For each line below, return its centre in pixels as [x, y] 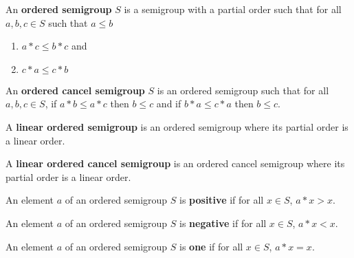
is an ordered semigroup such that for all [243, 90]
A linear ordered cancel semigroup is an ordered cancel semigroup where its [175, 163]
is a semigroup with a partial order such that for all [233, 9]
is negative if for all [223, 223]
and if [169, 104]
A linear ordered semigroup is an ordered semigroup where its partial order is [177, 126]
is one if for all [211, 246]
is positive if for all [222, 200]
